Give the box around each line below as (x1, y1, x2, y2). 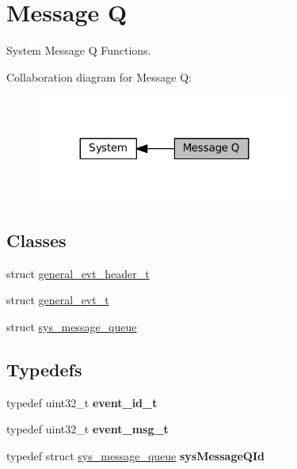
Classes (6, 228, 67, 253)
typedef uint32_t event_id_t (6, 394, 158, 410)
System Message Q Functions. (6, 42, 151, 59)
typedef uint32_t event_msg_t (6, 421, 169, 437)
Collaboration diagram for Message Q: (6, 68, 192, 85)
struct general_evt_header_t (6, 265, 150, 281)
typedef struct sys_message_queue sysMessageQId (6, 448, 265, 463)
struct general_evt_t (6, 292, 109, 308)
